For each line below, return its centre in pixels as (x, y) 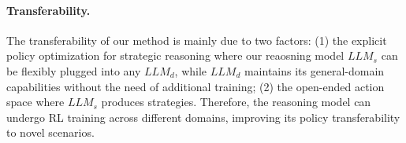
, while (191, 70)
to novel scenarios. (50, 132)
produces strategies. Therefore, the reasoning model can (236, 102)
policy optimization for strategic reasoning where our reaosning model (175, 55)
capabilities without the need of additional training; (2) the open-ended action (196, 86)
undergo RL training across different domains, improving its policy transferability (203, 117)
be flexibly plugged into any (74, 70)
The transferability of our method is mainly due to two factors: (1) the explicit (197, 40)
